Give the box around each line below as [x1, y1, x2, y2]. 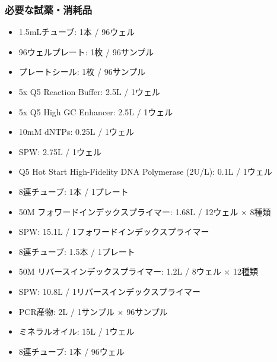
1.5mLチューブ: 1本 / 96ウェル [18, 26, 135, 38]
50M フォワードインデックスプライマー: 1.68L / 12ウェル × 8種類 [18, 205, 271, 218]
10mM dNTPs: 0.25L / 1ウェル [18, 125, 134, 138]
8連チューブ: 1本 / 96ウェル [18, 345, 125, 357]
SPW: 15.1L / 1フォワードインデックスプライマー [18, 225, 209, 238]
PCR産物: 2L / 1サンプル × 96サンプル [18, 305, 168, 317]
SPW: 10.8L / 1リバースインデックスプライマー [18, 285, 200, 297]
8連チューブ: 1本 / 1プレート [18, 185, 129, 197]
